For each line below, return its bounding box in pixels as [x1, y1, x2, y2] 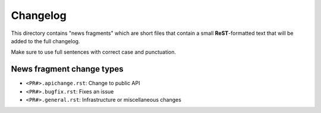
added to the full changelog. [11, 37, 80, 44]
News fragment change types [11, 64, 124, 74]
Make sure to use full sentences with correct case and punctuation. [11, 49, 177, 56]
